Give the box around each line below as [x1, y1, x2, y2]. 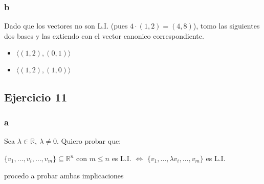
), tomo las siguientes [193, 20, 260, 31]
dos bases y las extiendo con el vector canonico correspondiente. [4, 30, 204, 41]
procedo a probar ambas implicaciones [4, 170, 124, 180]
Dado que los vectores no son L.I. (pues [4, 20, 128, 31]
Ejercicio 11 [4, 89, 68, 104]
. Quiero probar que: [57, 136, 121, 146]
